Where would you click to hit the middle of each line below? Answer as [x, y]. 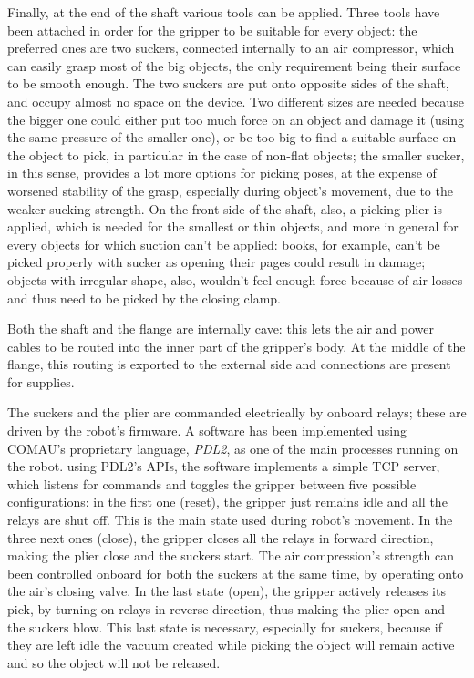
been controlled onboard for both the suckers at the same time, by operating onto [236, 573]
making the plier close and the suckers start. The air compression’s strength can [231, 555]
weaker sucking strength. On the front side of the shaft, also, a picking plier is [225, 208]
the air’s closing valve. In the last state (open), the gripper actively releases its [227, 591]
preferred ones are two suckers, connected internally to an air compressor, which [231, 48]
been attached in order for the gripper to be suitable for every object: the [212, 30]
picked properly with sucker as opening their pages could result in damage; [216, 262]
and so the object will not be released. [114, 662]
